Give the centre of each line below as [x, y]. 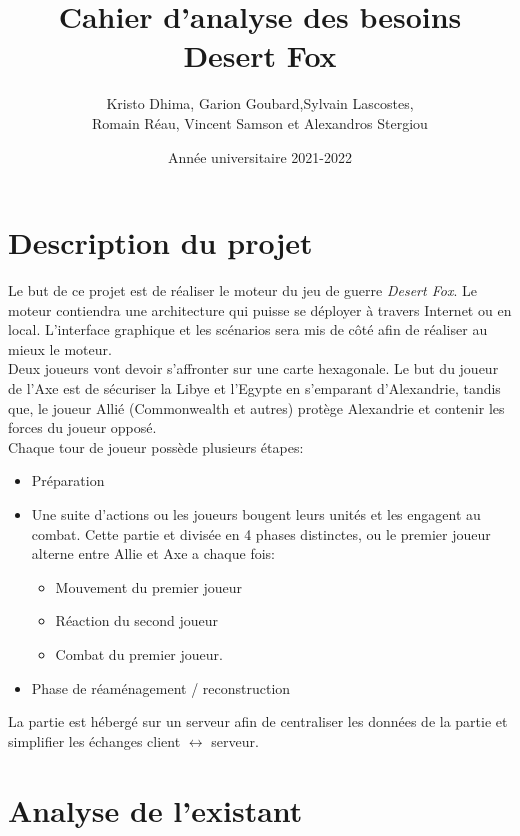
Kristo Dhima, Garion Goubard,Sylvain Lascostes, [260, 103]
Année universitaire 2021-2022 [260, 156]
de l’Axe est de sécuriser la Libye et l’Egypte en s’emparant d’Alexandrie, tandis [254, 388]
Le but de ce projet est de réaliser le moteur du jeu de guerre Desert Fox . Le [242, 290]
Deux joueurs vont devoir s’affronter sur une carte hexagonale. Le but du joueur [253, 368]
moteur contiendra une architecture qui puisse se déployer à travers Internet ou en [260, 309]
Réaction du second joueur [137, 620]
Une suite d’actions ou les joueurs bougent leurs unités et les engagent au [256, 513]
